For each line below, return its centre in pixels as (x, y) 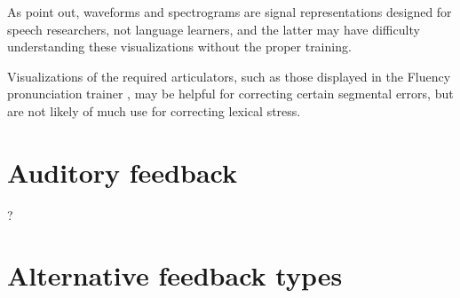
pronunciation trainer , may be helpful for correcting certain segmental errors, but (230, 94)
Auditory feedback (122, 172)
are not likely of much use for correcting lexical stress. (154, 110)
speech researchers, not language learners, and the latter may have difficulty (214, 29)
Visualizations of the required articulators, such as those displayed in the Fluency (229, 76)
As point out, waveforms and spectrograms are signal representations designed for (230, 12)
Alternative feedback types (175, 275)
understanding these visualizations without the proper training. (179, 47)
